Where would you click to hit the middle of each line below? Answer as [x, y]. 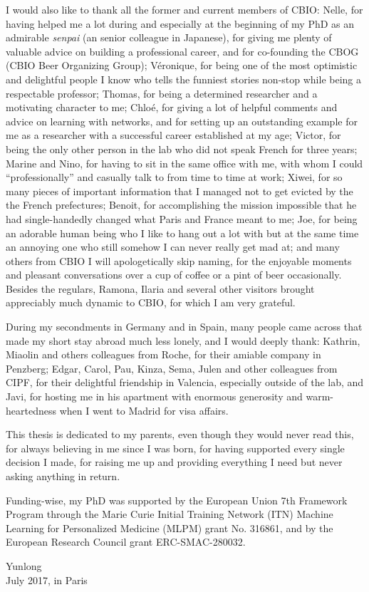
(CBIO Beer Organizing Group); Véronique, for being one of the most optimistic [182, 65]
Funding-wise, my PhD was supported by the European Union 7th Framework [177, 500]
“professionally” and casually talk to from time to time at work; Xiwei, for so [174, 177]
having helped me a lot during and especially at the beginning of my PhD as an [180, 23]
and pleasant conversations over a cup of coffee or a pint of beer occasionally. [174, 275]
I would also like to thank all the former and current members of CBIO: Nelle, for [184, 9]
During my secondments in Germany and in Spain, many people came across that [184, 327]
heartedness [31, 410]
